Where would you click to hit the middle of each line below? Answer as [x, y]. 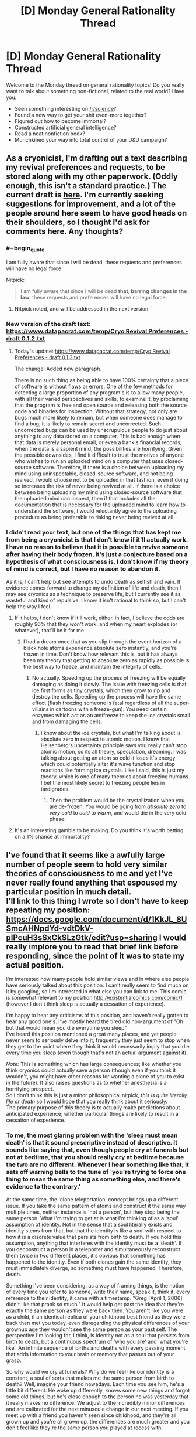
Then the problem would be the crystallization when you [117, 801]
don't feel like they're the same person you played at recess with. [85, 1428]
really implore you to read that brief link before [92, 947]
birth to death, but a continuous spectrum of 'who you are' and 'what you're [97, 1341]
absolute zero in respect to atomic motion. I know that [105, 739]
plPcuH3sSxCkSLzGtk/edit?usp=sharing [82, 937]
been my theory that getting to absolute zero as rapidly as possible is [106, 660]
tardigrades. [55, 789]
